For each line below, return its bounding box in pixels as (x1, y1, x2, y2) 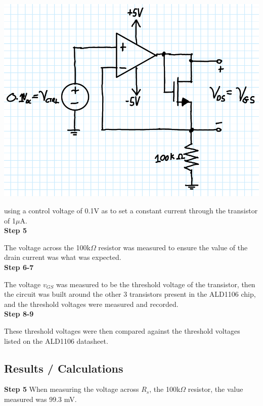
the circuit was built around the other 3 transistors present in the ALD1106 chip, (4, 289, 256, 299)
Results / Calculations (4, 360, 123, 376)
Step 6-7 (4, 261, 34, 272)
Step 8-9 (4, 308, 34, 319)
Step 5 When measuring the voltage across (4, 384, 139, 394)
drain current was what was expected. (4, 252, 121, 262)
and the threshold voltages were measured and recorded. (4, 298, 179, 309)
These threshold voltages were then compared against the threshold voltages (4, 325, 240, 336)
